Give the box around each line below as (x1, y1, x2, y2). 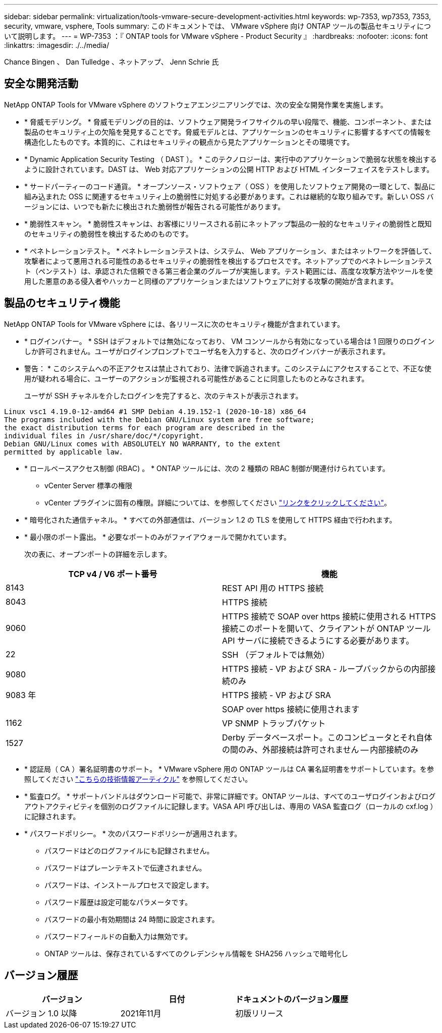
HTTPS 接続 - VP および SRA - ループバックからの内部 (222, 663, 428, 674)
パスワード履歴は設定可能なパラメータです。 (44, 897, 192, 906)
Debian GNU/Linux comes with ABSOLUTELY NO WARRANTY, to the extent (4, 439, 281, 448)
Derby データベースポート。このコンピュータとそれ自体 (222, 732, 432, 742)
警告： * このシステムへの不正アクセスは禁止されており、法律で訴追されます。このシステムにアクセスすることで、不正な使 (24, 364, 431, 373)
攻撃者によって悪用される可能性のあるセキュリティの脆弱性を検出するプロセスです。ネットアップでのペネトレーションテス (24, 256, 432, 265)
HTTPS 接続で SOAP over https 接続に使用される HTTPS (222, 611, 436, 621)
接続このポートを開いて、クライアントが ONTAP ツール (222, 623, 431, 634)
